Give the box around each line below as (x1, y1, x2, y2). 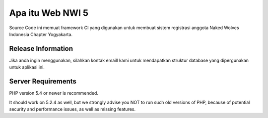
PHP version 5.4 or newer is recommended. (9, 90, 99, 96)
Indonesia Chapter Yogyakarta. (9, 31, 73, 37)
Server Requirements (9, 77, 77, 86)
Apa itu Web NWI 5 (9, 7, 89, 18)
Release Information (9, 44, 73, 53)
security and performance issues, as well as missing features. (9, 106, 136, 112)
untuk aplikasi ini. (9, 64, 45, 70)
